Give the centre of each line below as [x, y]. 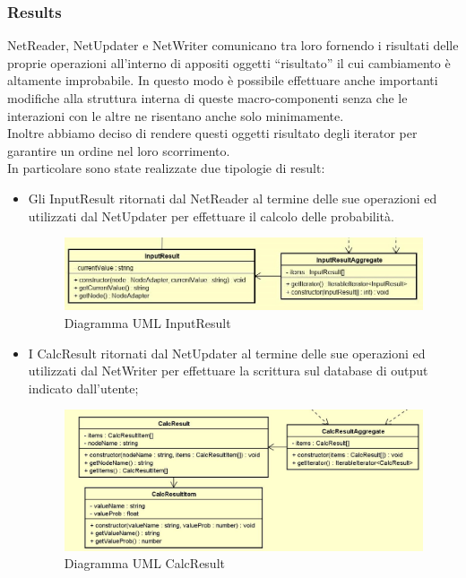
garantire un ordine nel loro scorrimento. [119, 150]
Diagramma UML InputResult [147, 323]
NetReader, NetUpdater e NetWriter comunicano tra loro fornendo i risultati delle [233, 45]
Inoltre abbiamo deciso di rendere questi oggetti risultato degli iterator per [212, 133]
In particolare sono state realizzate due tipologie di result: [166, 168]
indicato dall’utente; [83, 388]
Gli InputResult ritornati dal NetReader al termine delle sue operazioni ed [233, 198]
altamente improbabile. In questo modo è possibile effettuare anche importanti [223, 80]
